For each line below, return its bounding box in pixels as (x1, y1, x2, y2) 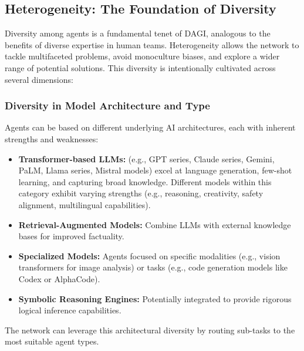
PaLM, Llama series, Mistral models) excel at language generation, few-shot (18, 164, 292, 176)
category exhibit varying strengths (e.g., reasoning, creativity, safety (18, 187, 264, 199)
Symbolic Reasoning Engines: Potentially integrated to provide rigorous (18, 292, 292, 305)
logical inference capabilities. (18, 304, 121, 316)
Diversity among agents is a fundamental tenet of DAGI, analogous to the (5, 27, 271, 39)
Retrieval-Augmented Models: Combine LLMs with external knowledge (18, 218, 291, 230)
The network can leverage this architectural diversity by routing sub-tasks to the (5, 323, 295, 336)
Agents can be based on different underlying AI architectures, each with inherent (5, 121, 296, 133)
